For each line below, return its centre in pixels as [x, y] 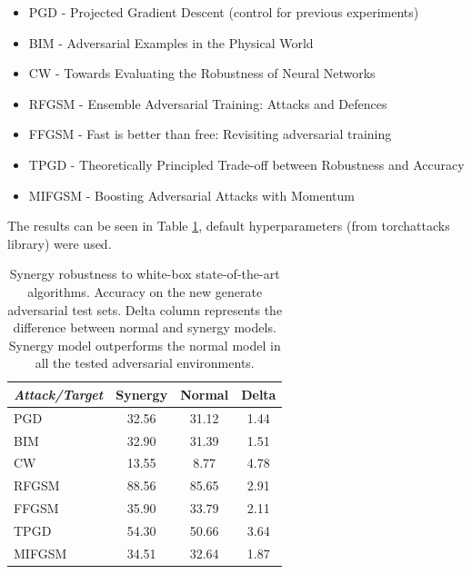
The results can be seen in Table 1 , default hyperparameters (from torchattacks [229, 226]
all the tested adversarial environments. [145, 363]
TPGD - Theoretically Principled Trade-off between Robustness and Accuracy [246, 164]
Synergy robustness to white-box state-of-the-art [145, 274]
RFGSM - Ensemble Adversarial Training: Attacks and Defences [208, 103]
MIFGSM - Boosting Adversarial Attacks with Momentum [191, 195]
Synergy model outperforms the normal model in [145, 345]
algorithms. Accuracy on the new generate [145, 291]
